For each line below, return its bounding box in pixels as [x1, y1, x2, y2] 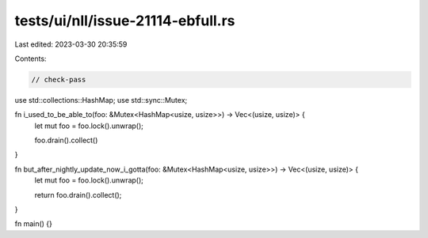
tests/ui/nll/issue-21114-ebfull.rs [14, 12, 235, 29]
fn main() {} [14, 219, 53, 229]
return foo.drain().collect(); [34, 190, 122, 199]
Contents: [14, 54, 47, 63]
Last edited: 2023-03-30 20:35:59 [14, 40, 128, 49]
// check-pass [31, 75, 86, 84]
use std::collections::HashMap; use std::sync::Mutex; [14, 95, 188, 104]
